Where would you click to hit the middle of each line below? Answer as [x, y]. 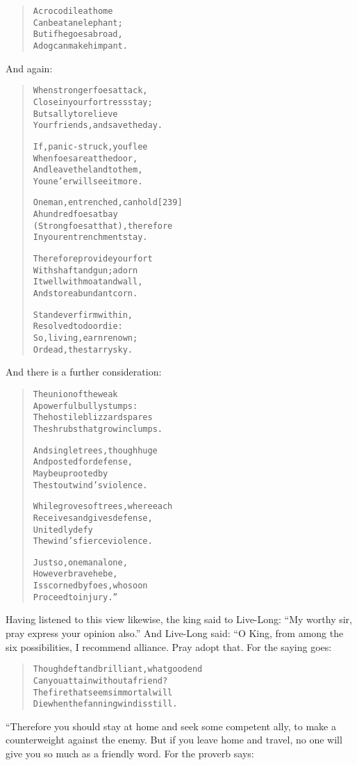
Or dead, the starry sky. [83, 349]
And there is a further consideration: [84, 372]
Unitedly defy [63, 530]
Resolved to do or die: [78, 327]
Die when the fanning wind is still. [105, 704]
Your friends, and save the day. [98, 126]
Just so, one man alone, [80, 562]
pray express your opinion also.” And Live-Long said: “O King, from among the [175, 633]
